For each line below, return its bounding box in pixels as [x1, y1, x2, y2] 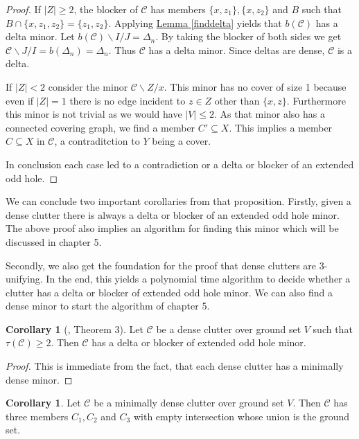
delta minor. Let [6, 29, 75, 44]
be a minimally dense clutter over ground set [94, 395, 284, 410]
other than [214, 93, 260, 107]
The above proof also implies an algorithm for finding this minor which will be [6, 221, 339, 235]
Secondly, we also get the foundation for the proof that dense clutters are [6, 258, 317, 272]
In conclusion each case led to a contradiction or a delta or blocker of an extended [6, 156, 354, 171]
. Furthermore [286, 93, 346, 107]
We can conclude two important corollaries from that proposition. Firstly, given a [6, 194, 351, 208]
